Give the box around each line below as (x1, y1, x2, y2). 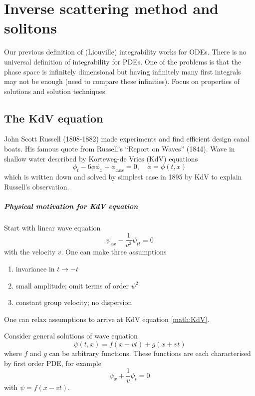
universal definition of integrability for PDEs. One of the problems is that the (4, 56, 242, 66)
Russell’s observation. (4, 181, 69, 191)
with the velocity (4, 246, 56, 257)
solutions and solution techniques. (4, 85, 107, 96)
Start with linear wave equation (4, 222, 101, 232)
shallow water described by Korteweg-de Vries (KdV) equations (4, 153, 198, 163)
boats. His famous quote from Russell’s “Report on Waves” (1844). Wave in (4, 143, 235, 154)
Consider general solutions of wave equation (4, 330, 138, 341)
